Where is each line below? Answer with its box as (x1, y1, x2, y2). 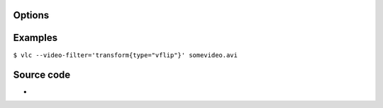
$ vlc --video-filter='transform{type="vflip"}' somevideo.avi (13, 51, 238, 59)
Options (13, 9, 50, 21)
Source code (13, 69, 71, 81)
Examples (13, 32, 58, 44)
